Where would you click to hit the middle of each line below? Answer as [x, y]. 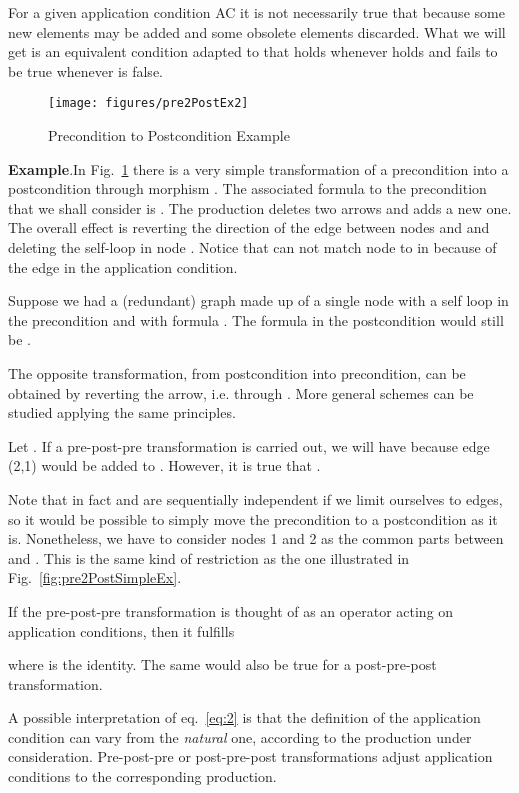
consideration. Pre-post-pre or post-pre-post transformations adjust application [250, 756]
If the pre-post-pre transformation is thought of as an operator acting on [231, 610]
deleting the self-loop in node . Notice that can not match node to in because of [252, 247]
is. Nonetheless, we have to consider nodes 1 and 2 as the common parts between [256, 538]
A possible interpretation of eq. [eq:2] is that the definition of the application [244, 717]
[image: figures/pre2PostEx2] [148, 103]
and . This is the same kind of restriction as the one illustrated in [209, 557]
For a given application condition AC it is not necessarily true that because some [256, 12]
